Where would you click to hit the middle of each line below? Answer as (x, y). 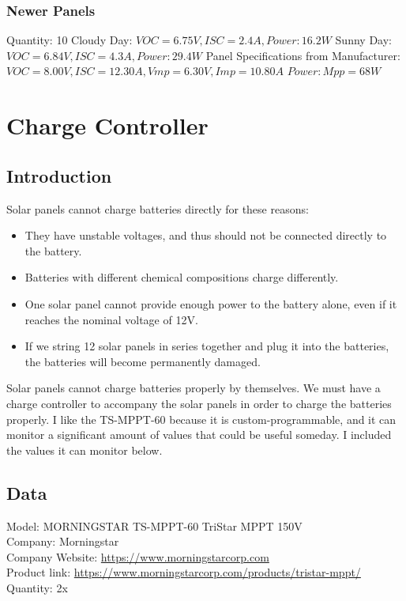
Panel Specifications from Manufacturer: (303, 55)
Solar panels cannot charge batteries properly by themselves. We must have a (194, 388)
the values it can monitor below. (85, 450)
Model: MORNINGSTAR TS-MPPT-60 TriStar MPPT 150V (154, 525)
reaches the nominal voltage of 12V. (111, 319)
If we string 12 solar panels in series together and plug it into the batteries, (207, 346)
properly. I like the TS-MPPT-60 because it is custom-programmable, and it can (201, 419)
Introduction (59, 175)
